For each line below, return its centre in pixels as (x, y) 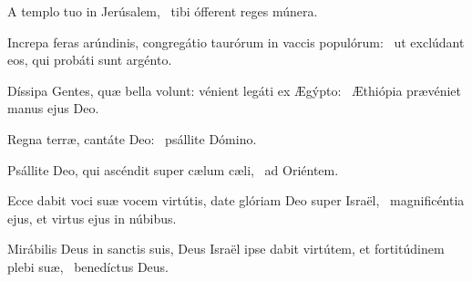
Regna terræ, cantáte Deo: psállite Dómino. (132, 138)
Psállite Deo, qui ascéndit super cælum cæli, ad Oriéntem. (173, 169)
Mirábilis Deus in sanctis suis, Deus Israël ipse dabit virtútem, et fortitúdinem (226, 249)
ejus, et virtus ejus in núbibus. (92, 218)
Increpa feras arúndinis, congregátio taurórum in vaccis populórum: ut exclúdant (236, 42)
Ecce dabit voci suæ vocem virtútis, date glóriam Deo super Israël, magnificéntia (236, 200)
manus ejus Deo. (53, 108)
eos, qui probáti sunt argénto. (90, 60)
